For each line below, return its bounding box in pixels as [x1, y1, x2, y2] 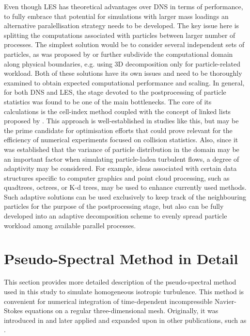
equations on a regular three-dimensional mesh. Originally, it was [25, 305, 219, 316]
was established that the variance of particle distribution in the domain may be [4, 144, 239, 154]
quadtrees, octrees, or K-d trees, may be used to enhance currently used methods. [4, 182, 247, 192]
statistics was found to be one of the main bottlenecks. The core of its [4, 96, 212, 106]
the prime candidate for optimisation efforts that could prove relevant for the [4, 125, 233, 135]
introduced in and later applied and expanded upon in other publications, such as [4, 315, 247, 325]
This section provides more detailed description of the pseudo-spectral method [4, 277, 236, 287]
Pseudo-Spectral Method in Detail [4, 249, 238, 269]
